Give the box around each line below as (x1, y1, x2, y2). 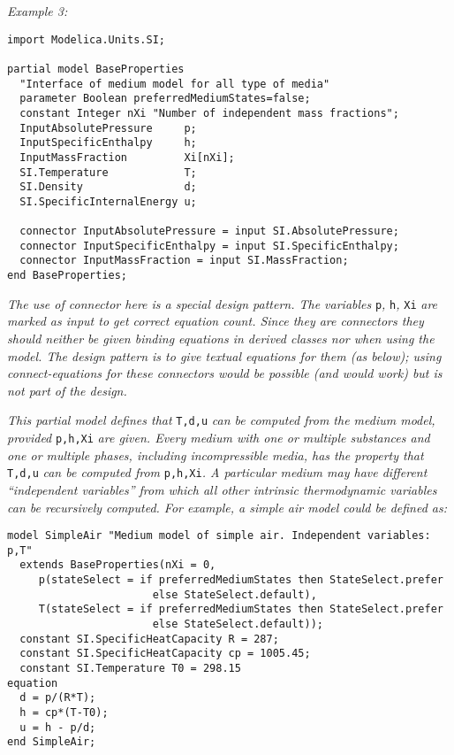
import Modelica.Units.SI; (7, 33, 165, 46)
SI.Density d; (19, 181, 197, 194)
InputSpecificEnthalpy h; (19, 136, 197, 150)
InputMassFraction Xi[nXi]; (19, 150, 235, 164)
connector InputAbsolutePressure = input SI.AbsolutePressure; (19, 225, 399, 238)
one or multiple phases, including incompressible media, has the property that (7, 445, 424, 464)
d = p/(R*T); (19, 691, 96, 705)
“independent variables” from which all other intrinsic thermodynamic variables (7, 480, 437, 498)
